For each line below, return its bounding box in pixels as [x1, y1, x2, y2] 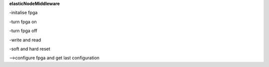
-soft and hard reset [9, 46, 51, 52]
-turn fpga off [9, 28, 37, 34]
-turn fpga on [9, 19, 37, 25]
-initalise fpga [9, 10, 38, 16]
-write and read [9, 37, 41, 43]
